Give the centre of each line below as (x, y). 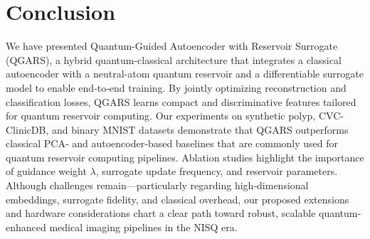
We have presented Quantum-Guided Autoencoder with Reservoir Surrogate (172, 46)
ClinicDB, (27, 129)
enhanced (26, 227)
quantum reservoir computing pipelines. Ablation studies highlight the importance (185, 157)
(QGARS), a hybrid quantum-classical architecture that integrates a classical (174, 59)
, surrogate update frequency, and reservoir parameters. (217, 171)
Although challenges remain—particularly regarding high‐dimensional (157, 185)
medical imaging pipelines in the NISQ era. (143, 227)
